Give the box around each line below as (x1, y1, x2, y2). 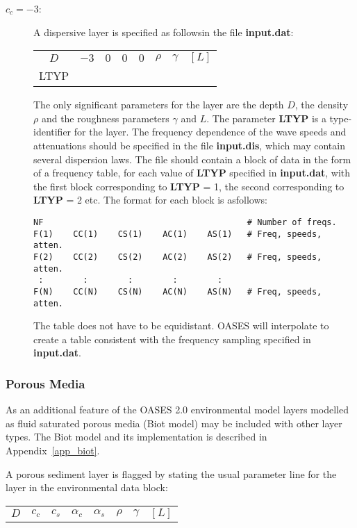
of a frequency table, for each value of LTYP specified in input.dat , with (33, 165, 351, 180)
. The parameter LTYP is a (206, 110, 326, 125)
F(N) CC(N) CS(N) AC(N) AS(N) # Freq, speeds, (33, 286, 322, 297)
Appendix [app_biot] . (6, 443, 100, 457)
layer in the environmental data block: (6, 480, 168, 495)
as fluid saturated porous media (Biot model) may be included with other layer (6, 415, 342, 430)
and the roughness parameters (41, 110, 169, 125)
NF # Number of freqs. (33, 217, 337, 227)
